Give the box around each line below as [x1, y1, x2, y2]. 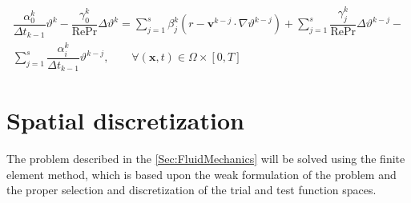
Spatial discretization [6, 104, 244, 137]
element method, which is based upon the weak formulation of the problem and [6, 165, 397, 182]
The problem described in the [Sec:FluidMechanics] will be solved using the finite [6, 150, 405, 167]
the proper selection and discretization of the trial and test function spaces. [6, 181, 377, 198]
